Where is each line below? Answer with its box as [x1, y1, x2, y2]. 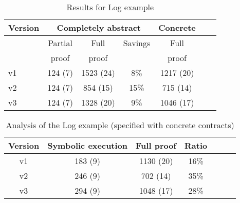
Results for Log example [66, 1, 154, 13]
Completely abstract [57, 22, 141, 33]
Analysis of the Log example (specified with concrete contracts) [6, 119, 234, 131]
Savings [123, 37, 151, 49]
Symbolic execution [47, 139, 128, 151]
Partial [48, 37, 72, 49]
